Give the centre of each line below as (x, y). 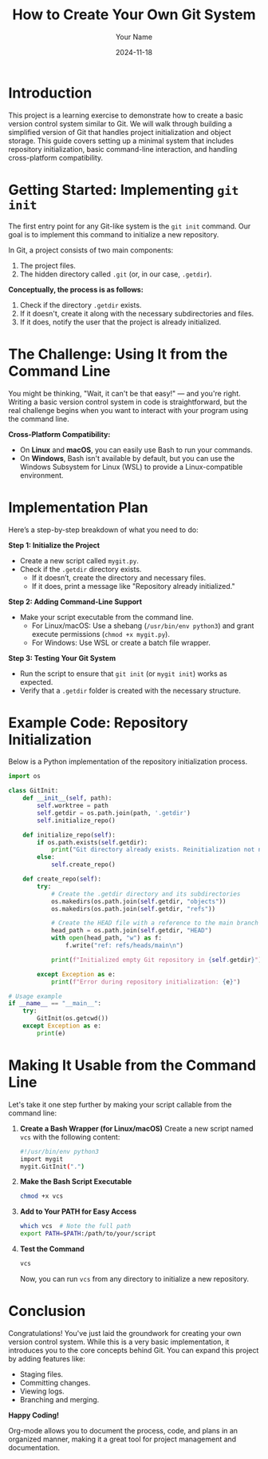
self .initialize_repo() (76, 821)
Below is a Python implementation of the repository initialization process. (128, 761)
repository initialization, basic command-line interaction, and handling (123, 149)
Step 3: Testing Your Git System (62, 658)
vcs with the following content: (70, 1137)
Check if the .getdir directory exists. (81, 569)
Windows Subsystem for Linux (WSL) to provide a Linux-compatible (131, 467)
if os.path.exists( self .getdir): (93, 842)
